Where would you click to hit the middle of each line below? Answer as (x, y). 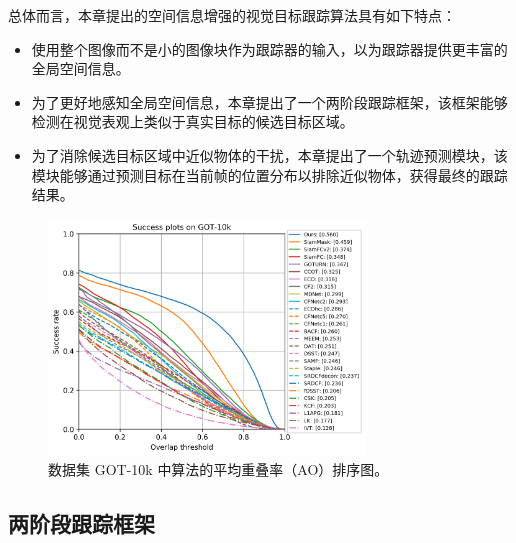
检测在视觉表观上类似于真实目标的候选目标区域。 (192, 121)
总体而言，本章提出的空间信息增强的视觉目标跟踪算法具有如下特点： (232, 15)
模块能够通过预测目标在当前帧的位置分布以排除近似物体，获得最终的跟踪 (269, 174)
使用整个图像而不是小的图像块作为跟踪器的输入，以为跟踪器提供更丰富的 (269, 48)
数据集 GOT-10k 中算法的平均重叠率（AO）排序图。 (218, 469)
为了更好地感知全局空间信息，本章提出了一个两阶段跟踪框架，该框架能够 (269, 101)
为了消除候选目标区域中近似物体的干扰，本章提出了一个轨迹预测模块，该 (269, 154)
